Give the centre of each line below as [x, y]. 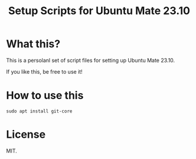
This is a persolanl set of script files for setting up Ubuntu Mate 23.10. [91, 60]
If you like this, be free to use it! [44, 71]
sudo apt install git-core [39, 111]
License [26, 135]
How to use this [45, 96]
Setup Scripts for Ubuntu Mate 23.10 [99, 11]
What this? [33, 44]
